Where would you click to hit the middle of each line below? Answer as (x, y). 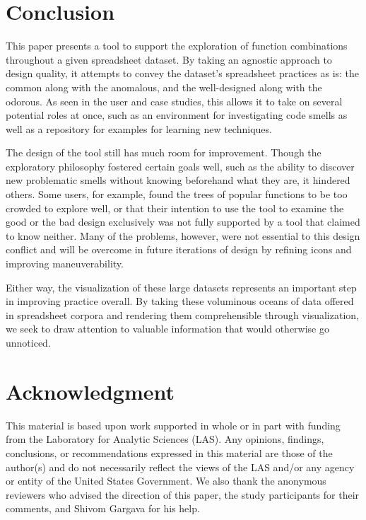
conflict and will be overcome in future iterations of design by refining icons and (179, 249)
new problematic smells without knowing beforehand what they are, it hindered (178, 180)
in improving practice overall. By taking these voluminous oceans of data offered (180, 301)
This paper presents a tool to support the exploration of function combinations (177, 46)
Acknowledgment (90, 391)
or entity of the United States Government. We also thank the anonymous (166, 481)
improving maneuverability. (65, 264)
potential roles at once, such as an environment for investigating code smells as (177, 115)
